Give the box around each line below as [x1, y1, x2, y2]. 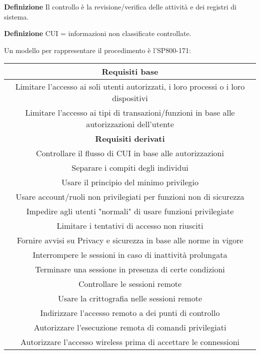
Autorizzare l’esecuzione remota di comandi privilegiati [33, 321, 226, 333]
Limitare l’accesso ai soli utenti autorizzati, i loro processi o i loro [15, 81, 245, 93]
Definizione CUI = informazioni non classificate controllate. [4, 28, 191, 39]
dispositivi [112, 92, 148, 104]
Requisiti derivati [95, 133, 165, 145]
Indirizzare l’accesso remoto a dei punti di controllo [40, 307, 220, 319]
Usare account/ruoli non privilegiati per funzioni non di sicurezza [15, 191, 244, 203]
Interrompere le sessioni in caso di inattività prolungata [32, 249, 227, 261]
